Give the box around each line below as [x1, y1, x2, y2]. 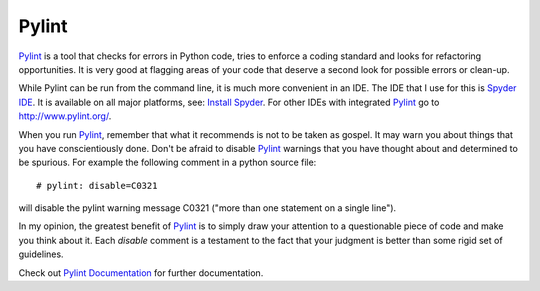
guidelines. [18, 248, 64, 260]
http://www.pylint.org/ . [18, 110, 112, 122]
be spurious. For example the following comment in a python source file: [18, 156, 317, 169]
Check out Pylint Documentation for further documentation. [18, 266, 264, 279]
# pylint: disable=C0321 [36, 180, 158, 191]
